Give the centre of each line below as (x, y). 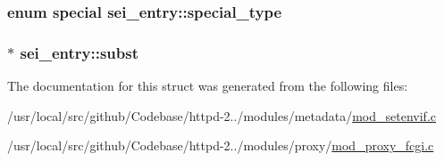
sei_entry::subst (79, 52)
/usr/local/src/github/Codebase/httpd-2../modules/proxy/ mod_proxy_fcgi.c (221, 145)
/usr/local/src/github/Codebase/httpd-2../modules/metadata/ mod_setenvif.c (222, 115)
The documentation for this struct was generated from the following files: (208, 86)
